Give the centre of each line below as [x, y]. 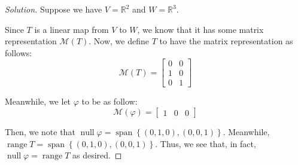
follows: [19, 52]
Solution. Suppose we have [54, 9]
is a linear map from [72, 29]
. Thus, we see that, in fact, [206, 143]
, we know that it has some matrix [200, 29]
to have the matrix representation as [226, 41]
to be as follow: [110, 101]
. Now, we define [119, 41]
